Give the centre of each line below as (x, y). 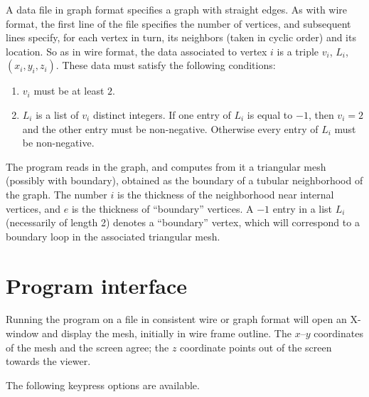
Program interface (96, 285)
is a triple (298, 51)
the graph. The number (57, 194)
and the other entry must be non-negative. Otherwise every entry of (170, 128)
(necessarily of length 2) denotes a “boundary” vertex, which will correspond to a (183, 222)
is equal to (270, 114)
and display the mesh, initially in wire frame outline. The (166, 333)
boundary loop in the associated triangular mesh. (113, 236)
